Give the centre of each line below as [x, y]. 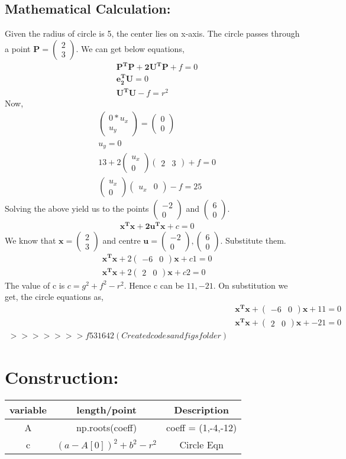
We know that [30, 240]
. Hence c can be [154, 285]
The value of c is [35, 285]
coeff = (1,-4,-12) [202, 428]
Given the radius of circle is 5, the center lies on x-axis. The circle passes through [152, 33]
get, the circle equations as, [54, 297]
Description [201, 410]
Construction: [62, 377]
